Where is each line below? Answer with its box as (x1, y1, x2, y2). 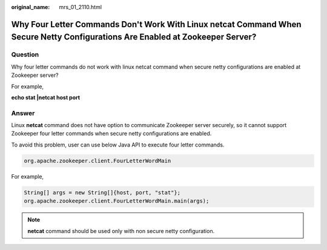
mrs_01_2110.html (59, 4, 102, 10)
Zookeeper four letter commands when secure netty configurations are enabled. (11, 130, 212, 137)
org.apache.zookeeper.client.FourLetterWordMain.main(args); (24, 197, 210, 205)
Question (11, 50, 39, 59)
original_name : (11, 4, 50, 10)
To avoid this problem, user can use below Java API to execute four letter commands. (11, 141, 225, 148)
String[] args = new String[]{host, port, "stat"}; (24, 189, 181, 196)
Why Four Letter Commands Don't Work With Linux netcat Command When (11, 19, 302, 30)
